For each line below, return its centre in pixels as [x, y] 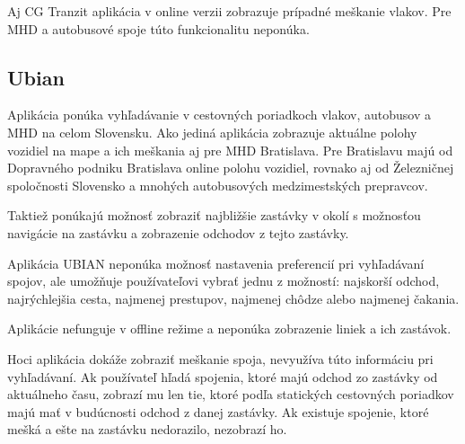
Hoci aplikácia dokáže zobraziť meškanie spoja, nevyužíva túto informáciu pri [220, 358]
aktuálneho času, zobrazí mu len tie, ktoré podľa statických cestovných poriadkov [231, 394]
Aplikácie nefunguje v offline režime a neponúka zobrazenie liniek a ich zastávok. [229, 329]
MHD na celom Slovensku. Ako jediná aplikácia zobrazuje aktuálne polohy [212, 132]
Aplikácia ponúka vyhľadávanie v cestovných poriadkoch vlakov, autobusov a [219, 115]
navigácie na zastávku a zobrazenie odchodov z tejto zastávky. [178, 232]
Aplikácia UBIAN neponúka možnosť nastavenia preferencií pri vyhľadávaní [216, 263]
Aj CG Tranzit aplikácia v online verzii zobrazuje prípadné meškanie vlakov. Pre [229, 11]
